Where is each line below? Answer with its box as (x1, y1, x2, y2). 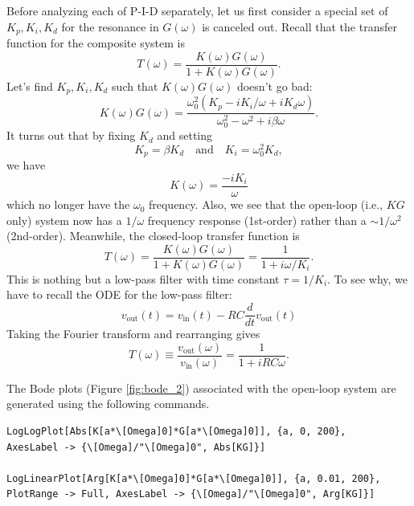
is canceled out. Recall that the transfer (202, 18, 397, 35)
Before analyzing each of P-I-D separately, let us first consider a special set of (6, 2, 388, 18)
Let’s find (6, 77, 53, 94)
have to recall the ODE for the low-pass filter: (6, 286, 232, 303)
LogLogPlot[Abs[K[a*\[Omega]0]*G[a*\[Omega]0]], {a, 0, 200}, (6, 425, 346, 437)
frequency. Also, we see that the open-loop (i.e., (148, 196, 383, 213)
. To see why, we (327, 270, 408, 287)
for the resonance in (61, 18, 159, 35)
